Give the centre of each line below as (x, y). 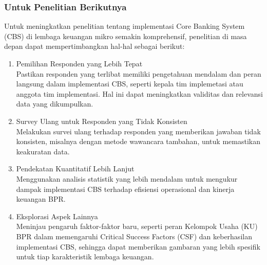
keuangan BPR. (41, 199)
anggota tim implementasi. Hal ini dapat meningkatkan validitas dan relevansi (139, 93)
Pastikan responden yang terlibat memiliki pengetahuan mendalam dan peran (139, 73)
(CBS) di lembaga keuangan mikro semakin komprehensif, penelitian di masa (126, 36)
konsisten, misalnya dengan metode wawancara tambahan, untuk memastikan (138, 141)
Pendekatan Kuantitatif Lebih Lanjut (75, 169)
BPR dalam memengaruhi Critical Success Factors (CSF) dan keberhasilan (134, 236)
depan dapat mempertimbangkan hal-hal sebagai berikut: (94, 46)
